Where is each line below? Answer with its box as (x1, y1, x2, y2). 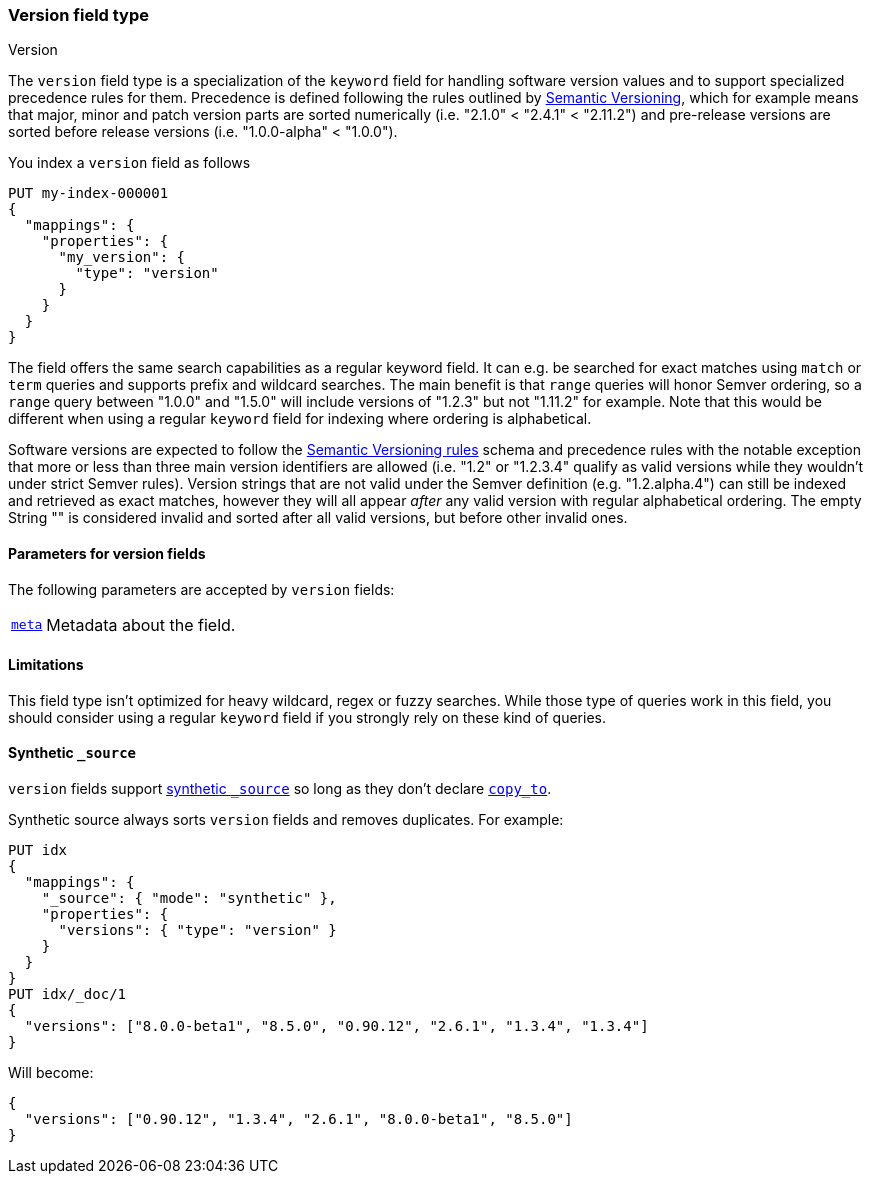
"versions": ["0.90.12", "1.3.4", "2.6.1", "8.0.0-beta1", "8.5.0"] (24, 1111, 573, 1128)
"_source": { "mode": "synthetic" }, (41, 890, 337, 907)
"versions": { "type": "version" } (58, 922, 337, 939)
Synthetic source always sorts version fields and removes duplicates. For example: (8, 811, 564, 829)
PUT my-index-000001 (8, 185, 169, 202)
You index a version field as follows (8, 154, 251, 172)
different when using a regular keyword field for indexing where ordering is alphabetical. (8, 410, 592, 428)
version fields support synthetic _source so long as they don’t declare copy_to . (8, 780, 552, 798)
